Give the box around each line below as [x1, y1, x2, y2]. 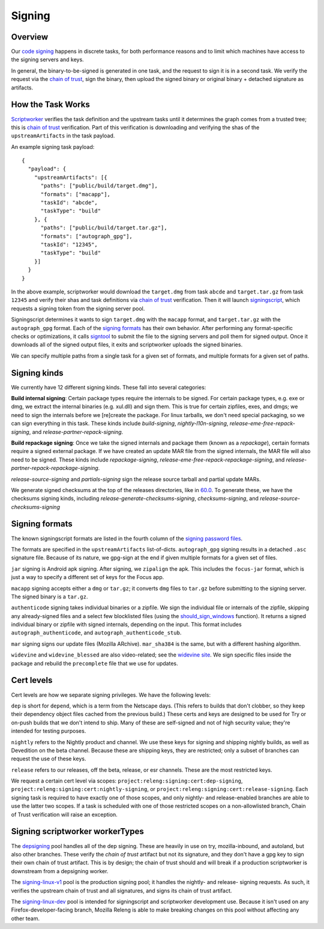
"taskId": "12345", [40, 241, 98, 248]
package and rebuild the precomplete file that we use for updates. [11, 660, 178, 667]
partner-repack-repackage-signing [11, 464, 98, 472]
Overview [11, 32, 49, 42]
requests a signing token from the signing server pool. [11, 305, 145, 312]
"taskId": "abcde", [40, 199, 98, 206]
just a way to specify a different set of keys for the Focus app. [11, 574, 164, 581]
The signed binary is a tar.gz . [11, 593, 88, 600]
